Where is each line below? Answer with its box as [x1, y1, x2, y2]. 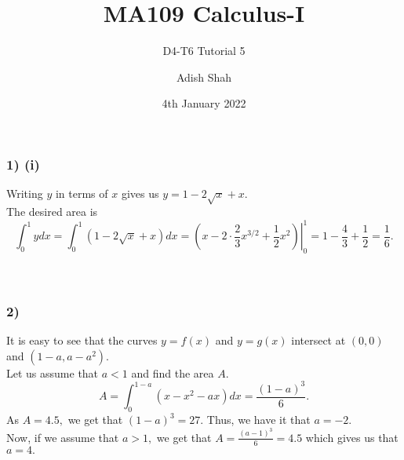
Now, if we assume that [6, 429, 119, 445]
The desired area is [6, 203, 98, 219]
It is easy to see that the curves [6, 332, 158, 349]
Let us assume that [6, 364, 99, 381]
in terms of [55, 185, 108, 202]
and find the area [131, 364, 214, 381]
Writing [6, 185, 43, 202]
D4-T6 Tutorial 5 [162, 42, 246, 59]
